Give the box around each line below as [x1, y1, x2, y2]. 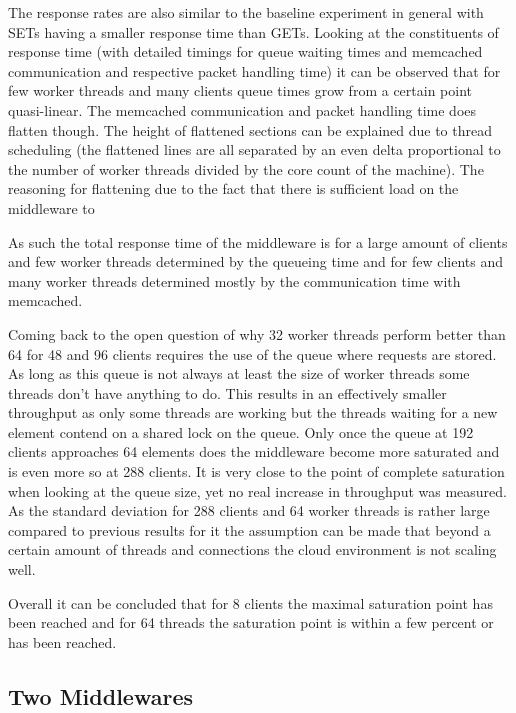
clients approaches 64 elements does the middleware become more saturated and [8, 441, 500, 462]
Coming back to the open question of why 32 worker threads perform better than [8, 323, 506, 344]
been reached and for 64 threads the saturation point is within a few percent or [8, 612, 494, 633]
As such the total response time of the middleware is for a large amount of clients [8, 231, 508, 252]
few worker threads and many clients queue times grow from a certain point [8, 80, 472, 101]
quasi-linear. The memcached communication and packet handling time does [8, 99, 477, 120]
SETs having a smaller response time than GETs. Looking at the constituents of [8, 21, 499, 42]
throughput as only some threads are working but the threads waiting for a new [8, 402, 498, 423]
